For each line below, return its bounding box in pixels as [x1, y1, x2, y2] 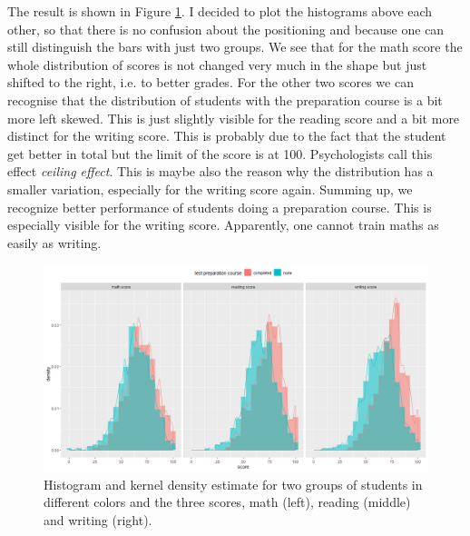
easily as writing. [7, 233, 102, 252]
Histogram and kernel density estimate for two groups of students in [44, 474, 423, 493]
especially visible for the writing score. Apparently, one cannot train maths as [7, 215, 439, 234]
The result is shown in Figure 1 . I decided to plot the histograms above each [7, 2, 433, 20]
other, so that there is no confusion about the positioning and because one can [7, 19, 445, 38]
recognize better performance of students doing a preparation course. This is [7, 197, 432, 216]
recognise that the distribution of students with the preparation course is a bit [7, 90, 443, 109]
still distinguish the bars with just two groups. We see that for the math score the [7, 37, 463, 56]
